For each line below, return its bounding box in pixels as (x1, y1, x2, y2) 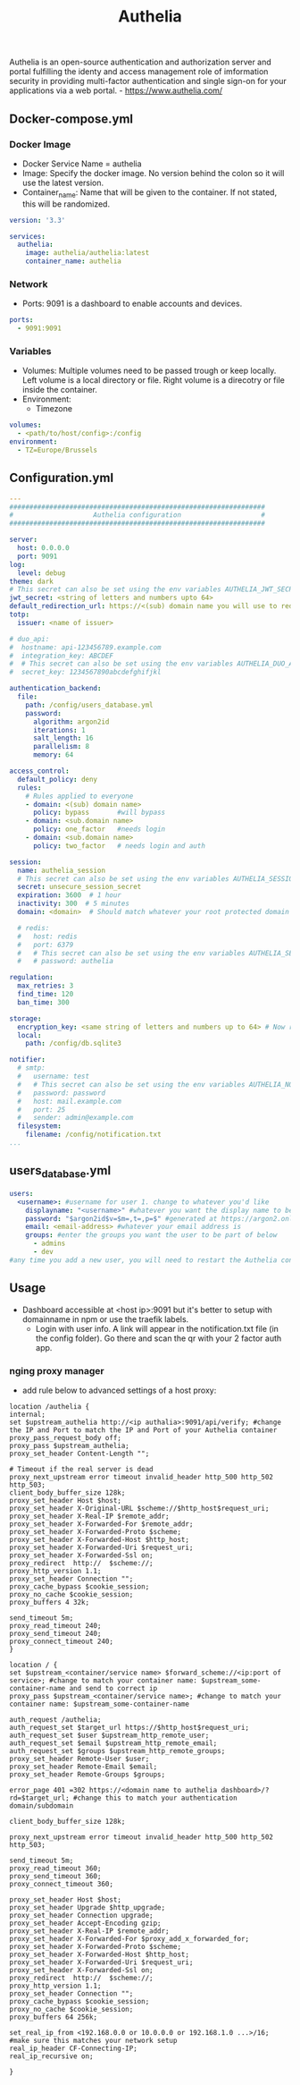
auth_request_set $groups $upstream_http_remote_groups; (9, 1746, 226, 1755)
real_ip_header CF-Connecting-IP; (9, 2044, 138, 2053)
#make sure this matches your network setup (9, 2036, 178, 2045)
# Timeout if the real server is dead (9, 1464, 154, 1473)
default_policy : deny (17, 775, 98, 784)
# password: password (17, 1089, 105, 1098)
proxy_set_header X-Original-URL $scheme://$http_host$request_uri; (9, 1504, 270, 1513)
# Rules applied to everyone (25, 792, 134, 801)
